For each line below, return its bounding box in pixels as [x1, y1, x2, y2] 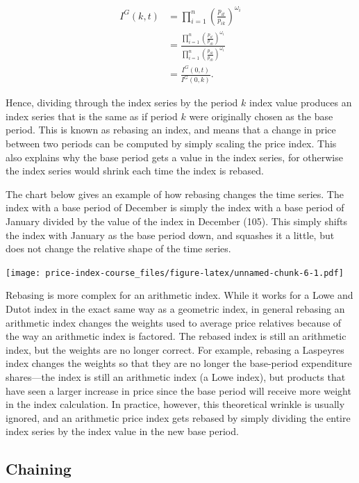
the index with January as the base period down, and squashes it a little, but [6, 227, 335, 242]
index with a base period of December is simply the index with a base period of [6, 200, 344, 215]
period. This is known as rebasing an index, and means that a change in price [6, 122, 336, 137]
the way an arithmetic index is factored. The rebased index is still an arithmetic [6, 329, 347, 343]
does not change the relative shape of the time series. [6, 241, 231, 256]
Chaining [6, 458, 72, 480]
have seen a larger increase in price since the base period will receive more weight [6, 383, 351, 398]
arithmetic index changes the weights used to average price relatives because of [6, 315, 342, 329]
